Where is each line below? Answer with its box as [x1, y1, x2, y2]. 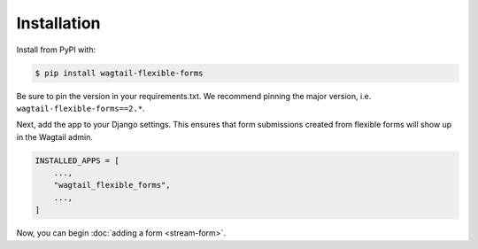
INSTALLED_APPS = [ [35, 155, 119, 166]
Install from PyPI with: [16, 44, 96, 55]
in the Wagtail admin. [16, 131, 93, 142]
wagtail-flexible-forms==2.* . [16, 103, 145, 113]
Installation [16, 13, 101, 33]
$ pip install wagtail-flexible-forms [35, 67, 204, 78]
